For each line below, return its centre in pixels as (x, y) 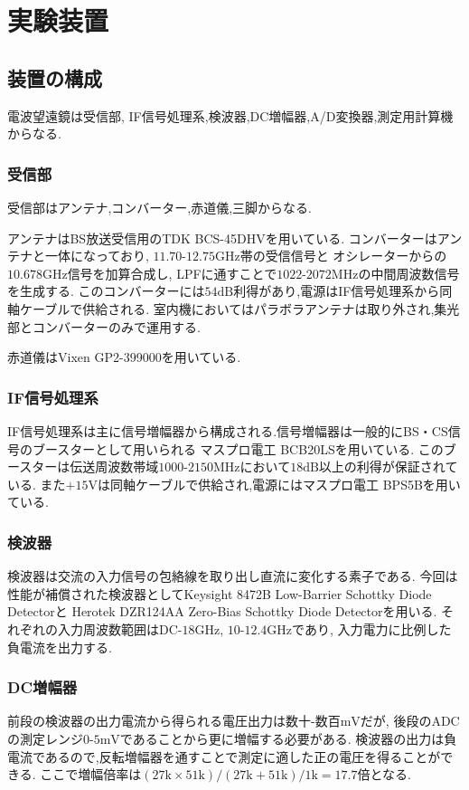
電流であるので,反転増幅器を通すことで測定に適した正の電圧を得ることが (224, 756)
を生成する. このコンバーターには (106, 291)
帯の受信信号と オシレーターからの (343, 256)
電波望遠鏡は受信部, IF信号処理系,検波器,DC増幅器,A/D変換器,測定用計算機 (230, 115)
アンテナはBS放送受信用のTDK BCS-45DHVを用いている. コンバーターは (222, 238)
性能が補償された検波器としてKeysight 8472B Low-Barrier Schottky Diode (220, 593)
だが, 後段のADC (410, 721)
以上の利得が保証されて (388, 466)
